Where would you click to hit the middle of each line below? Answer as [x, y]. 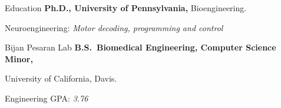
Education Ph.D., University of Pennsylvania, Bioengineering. [126, 8]
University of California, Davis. [61, 78]
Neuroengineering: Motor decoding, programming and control [114, 27]
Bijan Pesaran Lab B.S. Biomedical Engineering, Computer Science [140, 47]
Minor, [19, 58]
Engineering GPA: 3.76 [47, 98]
